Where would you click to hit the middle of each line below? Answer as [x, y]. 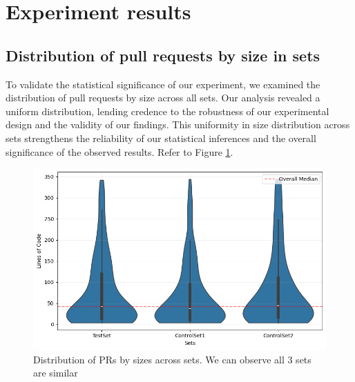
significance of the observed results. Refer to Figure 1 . [119, 151]
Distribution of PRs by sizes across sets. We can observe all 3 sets [172, 359]
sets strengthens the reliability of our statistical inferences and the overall [161, 138]
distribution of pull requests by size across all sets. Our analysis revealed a [163, 98]
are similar [56, 373]
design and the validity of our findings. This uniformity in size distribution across [178, 124]
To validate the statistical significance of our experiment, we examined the [163, 84]
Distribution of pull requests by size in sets [163, 55]
